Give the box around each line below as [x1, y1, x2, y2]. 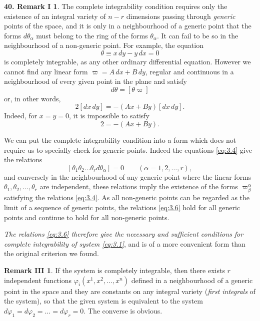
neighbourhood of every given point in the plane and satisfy [4, 76, 187, 86]
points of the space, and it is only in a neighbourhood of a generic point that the [4, 20, 251, 31]
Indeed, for [4, 110, 37, 121]
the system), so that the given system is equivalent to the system [4, 296, 203, 306]
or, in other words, [4, 93, 61, 103]
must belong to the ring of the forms [36, 30, 148, 40]
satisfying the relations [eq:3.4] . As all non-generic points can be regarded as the [4, 192, 250, 203]
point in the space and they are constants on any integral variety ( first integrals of [4, 286, 255, 296]
